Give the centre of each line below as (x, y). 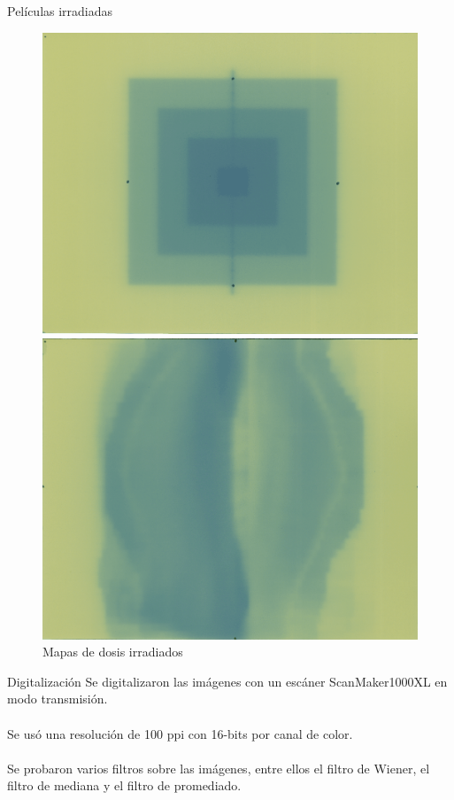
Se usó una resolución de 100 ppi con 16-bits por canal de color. (180, 733)
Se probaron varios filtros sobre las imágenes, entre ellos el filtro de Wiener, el (219, 768)
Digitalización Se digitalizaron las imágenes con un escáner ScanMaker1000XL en (227, 681)
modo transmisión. (58, 699)
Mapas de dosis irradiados (113, 652)
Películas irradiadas (60, 11)
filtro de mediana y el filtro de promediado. (124, 785)
